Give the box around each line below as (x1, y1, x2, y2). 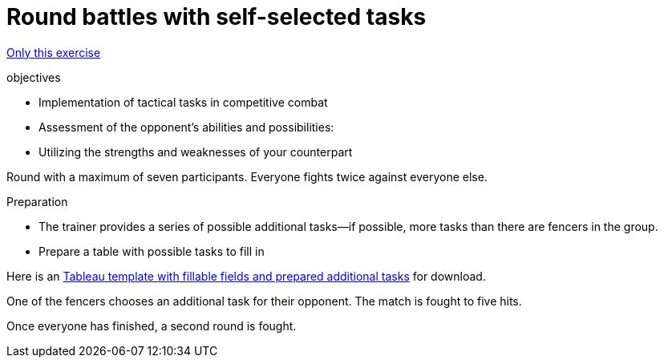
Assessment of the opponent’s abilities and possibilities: (38, 119, 334, 134)
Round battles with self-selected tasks (6, 3, 427, 30)
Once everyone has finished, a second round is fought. (6, 318, 297, 333)
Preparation (6, 194, 68, 208)
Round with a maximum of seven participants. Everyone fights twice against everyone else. (6, 169, 488, 184)
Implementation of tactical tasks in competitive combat (38, 95, 328, 109)
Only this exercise (6, 45, 101, 59)
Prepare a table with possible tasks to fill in (38, 244, 265, 258)
